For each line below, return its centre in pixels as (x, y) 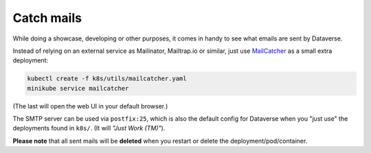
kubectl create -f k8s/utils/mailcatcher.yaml (107, 79)
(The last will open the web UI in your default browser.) (90, 106)
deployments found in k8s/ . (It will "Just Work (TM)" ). (89, 128)
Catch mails (47, 18)
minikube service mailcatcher (78, 88)
